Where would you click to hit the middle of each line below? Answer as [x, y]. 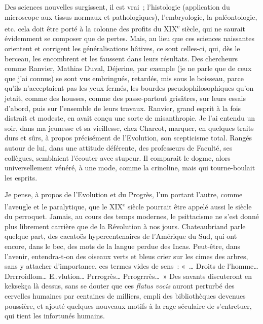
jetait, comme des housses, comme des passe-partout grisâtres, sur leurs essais [125, 98]
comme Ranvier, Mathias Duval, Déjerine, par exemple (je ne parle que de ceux [128, 68]
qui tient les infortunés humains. [55, 316]
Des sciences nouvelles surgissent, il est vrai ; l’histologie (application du [117, 7]
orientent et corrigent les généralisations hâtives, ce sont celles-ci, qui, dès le [122, 48]
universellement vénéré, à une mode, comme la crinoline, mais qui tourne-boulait [130, 168]
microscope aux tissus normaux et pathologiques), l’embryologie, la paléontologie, [131, 16]
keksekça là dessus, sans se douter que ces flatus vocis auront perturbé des [120, 286]
